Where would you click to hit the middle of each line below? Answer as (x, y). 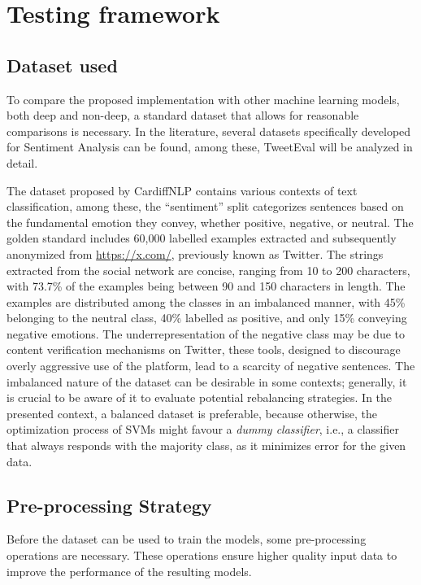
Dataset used (62, 65)
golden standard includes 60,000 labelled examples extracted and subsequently (202, 238)
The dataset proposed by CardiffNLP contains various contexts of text (182, 190)
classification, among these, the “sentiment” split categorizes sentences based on (205, 206)
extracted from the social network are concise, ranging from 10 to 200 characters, (208, 270)
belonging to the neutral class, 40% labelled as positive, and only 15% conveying (207, 318)
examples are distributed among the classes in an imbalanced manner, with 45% (206, 301)
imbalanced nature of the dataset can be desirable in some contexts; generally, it (207, 381)
